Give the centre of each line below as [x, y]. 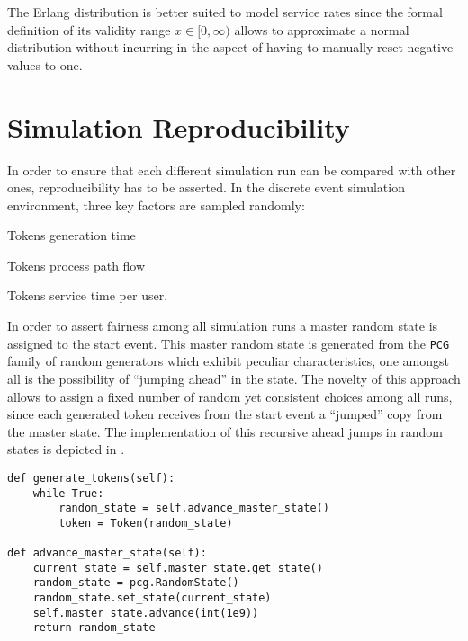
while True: [68, 493]
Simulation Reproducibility [179, 126]
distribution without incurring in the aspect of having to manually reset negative [230, 47]
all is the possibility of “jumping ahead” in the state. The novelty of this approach [234, 378]
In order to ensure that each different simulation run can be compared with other [232, 169]
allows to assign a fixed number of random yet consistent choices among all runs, [230, 396]
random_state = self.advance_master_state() [194, 508]
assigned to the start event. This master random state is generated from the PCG [229, 343]
